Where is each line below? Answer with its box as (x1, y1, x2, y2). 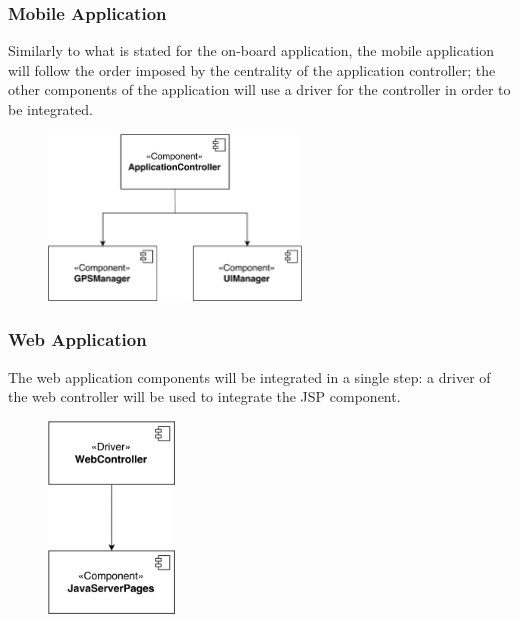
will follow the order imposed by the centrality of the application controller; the (8, 59, 496, 80)
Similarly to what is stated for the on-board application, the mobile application (8, 40, 495, 61)
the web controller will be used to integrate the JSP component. (8, 386, 401, 407)
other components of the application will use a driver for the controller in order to (8, 79, 511, 100)
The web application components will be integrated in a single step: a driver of (8, 366, 491, 387)
